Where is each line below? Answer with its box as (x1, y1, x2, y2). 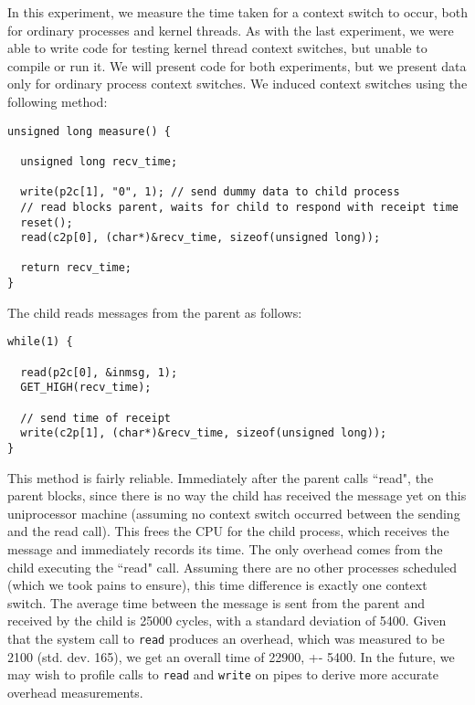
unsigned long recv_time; (20, 154, 178, 168)
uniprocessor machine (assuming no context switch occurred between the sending (7, 503, 460, 522)
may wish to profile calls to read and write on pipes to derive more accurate (7, 665, 438, 684)
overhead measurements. (7, 682, 143, 701)
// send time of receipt (20, 411, 171, 425)
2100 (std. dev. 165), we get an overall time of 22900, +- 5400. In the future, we (7, 647, 455, 666)
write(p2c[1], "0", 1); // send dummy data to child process (20, 185, 400, 199)
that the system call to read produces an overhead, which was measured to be (7, 628, 445, 647)
